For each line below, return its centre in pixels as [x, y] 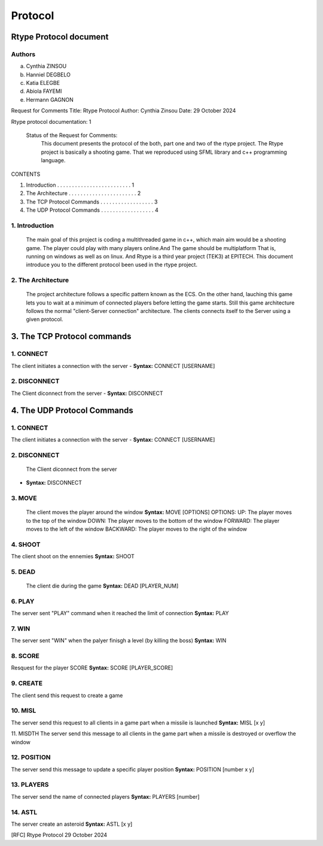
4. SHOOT [26, 544]
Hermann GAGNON [50, 99]
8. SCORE [25, 656]
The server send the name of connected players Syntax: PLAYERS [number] [105, 796]
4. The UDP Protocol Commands [72, 410]
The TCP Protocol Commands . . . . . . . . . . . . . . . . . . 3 [92, 202]
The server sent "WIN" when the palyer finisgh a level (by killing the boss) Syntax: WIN [119, 641]
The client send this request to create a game [67, 695]
